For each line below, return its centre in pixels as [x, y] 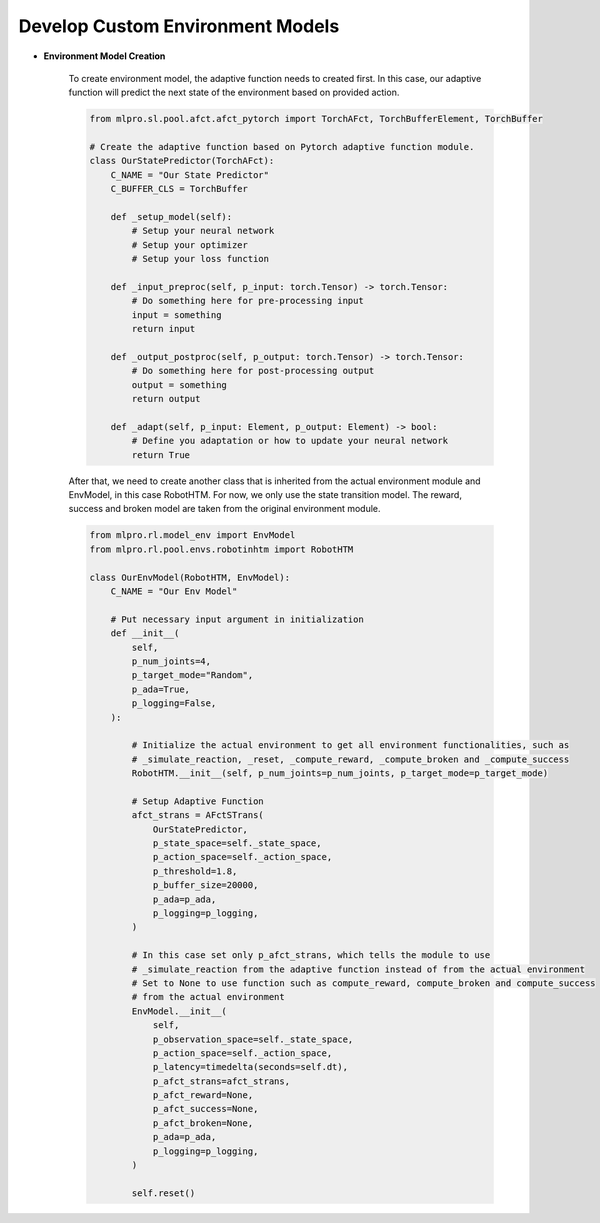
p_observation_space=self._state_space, [253, 1039]
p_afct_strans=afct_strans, [221, 1081]
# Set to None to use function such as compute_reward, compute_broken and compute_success [363, 983]
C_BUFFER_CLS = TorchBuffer [179, 189]
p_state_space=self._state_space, [237, 843]
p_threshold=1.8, [195, 871]
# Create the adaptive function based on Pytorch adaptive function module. [282, 147]
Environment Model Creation [104, 56]
